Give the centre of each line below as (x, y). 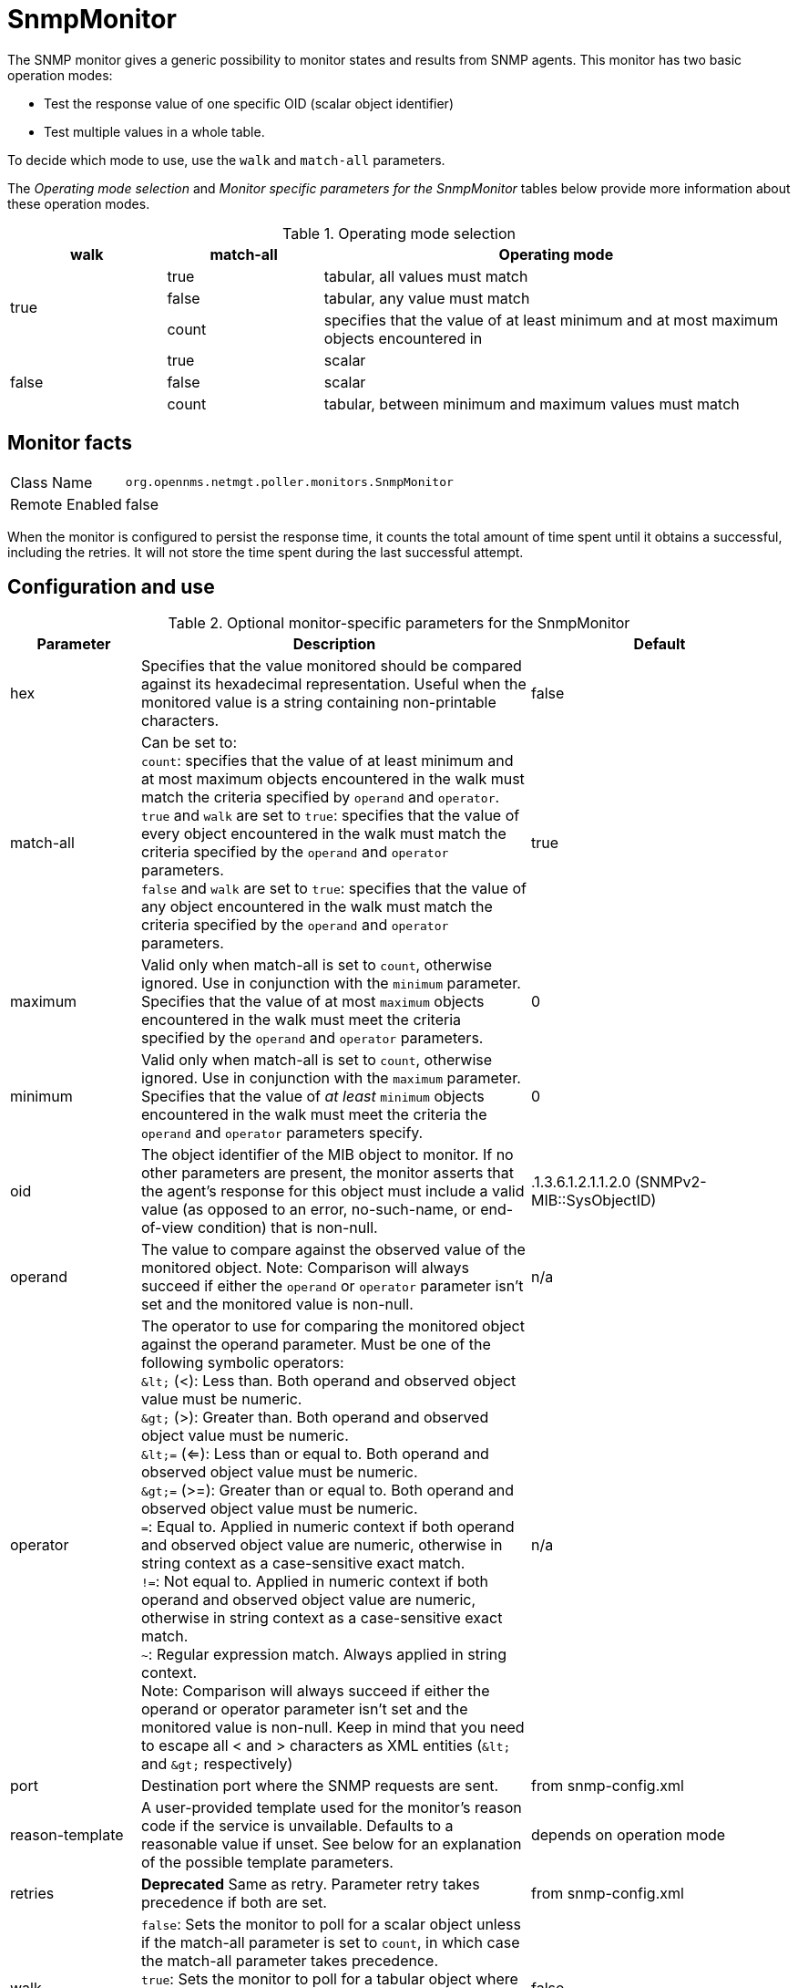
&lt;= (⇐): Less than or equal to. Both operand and (315, 1454)
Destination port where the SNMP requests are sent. (320, 1786)
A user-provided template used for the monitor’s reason (331, 1808)
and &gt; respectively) (217, 1764)
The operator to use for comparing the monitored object (332, 1326)
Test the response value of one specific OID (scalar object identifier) (249, 103)
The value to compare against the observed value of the (333, 1250)
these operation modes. (79, 203)
